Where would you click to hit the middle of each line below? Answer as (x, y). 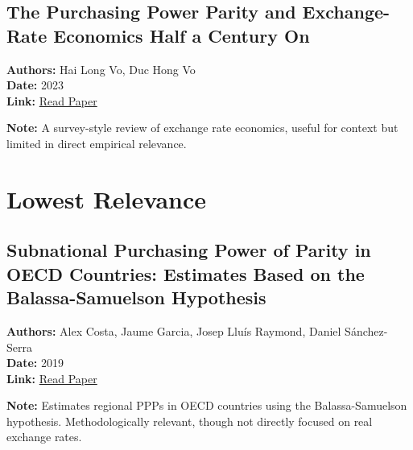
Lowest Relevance (107, 198)
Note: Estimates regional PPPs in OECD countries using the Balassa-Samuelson (207, 405)
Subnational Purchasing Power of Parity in (189, 250)
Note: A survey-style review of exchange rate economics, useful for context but (202, 128)
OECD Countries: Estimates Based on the (186, 273)
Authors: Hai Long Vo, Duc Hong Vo (101, 69)
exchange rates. (44, 437)
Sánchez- (366, 330)
